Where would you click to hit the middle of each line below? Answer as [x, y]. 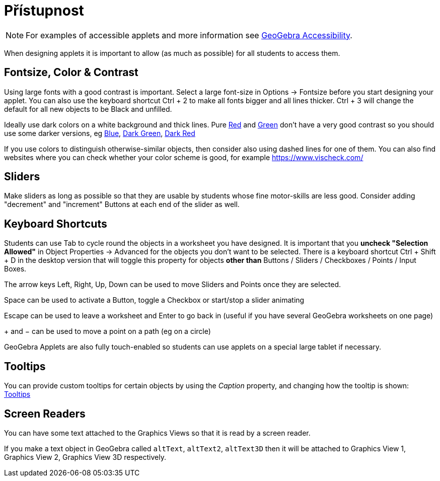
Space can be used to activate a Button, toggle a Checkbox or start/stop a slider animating [154, 300]
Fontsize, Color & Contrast [71, 73]
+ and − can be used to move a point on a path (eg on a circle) [107, 331]
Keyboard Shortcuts [56, 224]
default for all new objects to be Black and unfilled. [88, 109]
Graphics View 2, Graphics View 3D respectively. [85, 457]
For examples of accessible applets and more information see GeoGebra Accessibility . [189, 35]
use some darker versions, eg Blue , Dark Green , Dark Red [100, 133]
